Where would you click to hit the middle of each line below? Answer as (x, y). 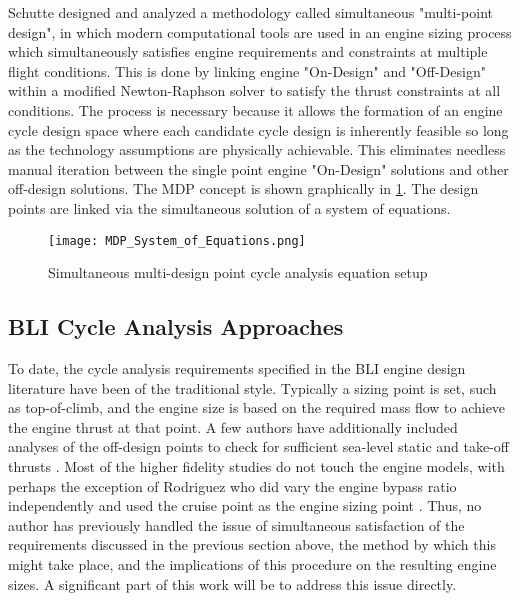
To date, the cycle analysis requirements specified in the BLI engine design (237, 367)
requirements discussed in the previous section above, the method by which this (252, 544)
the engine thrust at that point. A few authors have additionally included (233, 426)
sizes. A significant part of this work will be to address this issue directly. (232, 583)
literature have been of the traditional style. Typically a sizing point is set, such (252, 387)
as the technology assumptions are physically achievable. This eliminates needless (257, 149)
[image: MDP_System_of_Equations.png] (177, 240)
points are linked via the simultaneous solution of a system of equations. (229, 207)
